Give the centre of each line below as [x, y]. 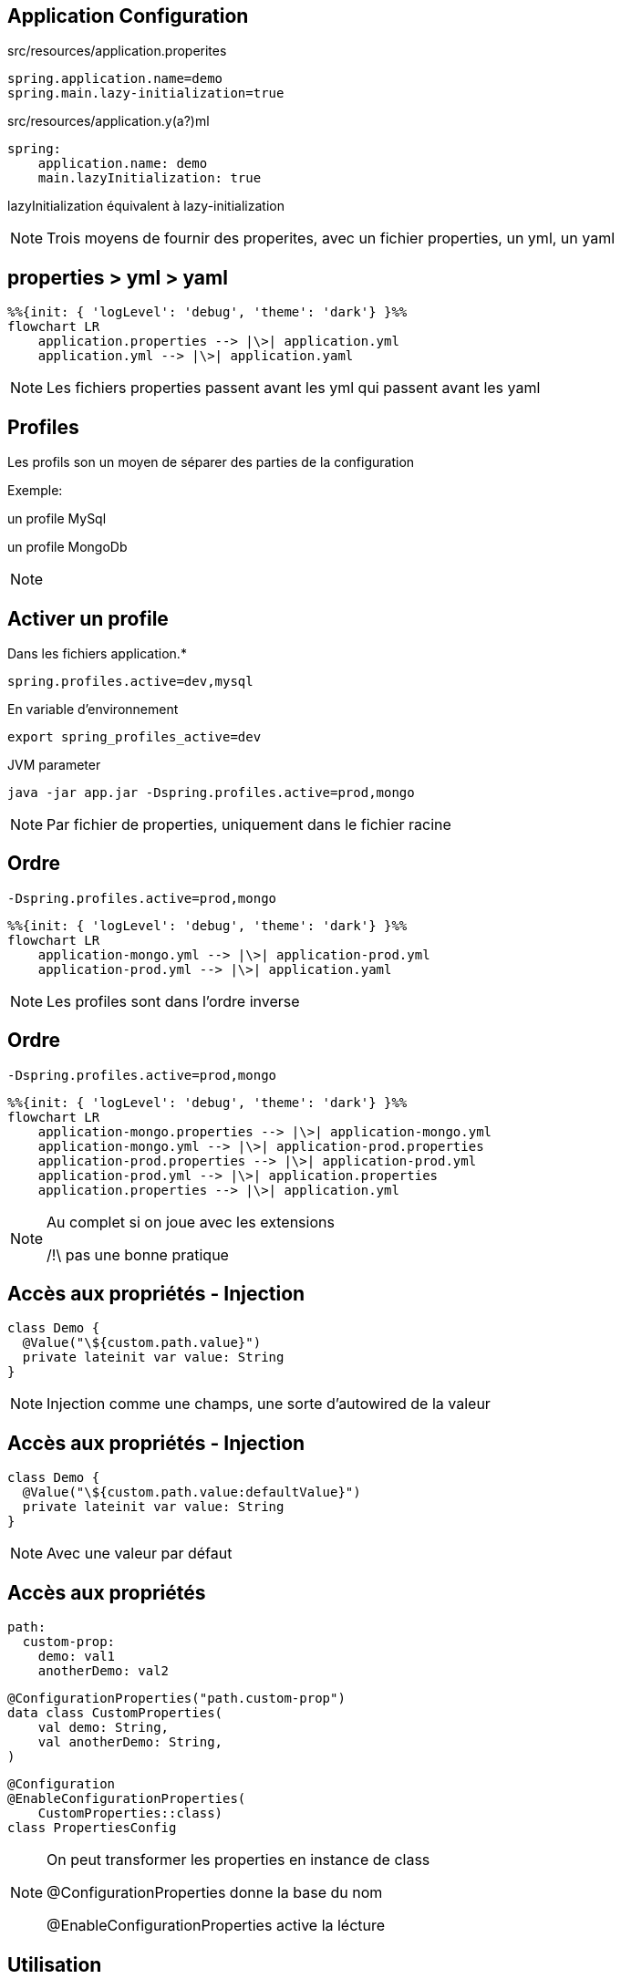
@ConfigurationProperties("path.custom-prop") [176, 1699]
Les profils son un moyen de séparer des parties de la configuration [211, 462]
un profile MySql [57, 519]
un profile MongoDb [67, 547]
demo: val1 [77, 1657]
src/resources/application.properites [117, 51]
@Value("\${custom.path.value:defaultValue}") [191, 1492]
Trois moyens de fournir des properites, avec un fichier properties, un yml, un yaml [331, 238]
